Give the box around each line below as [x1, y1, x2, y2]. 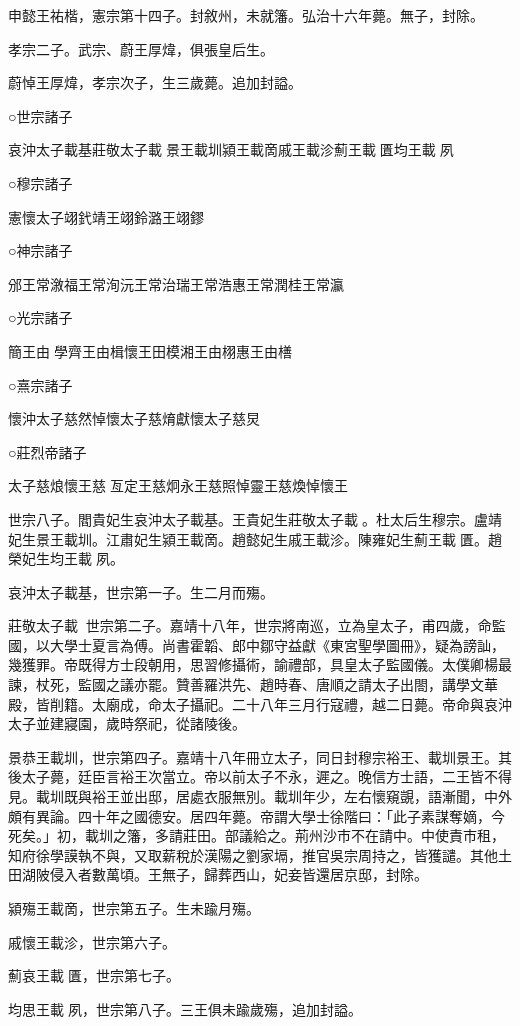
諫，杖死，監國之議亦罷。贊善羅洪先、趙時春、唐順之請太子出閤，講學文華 [8, 674, 498, 695]
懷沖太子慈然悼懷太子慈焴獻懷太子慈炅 [8, 408, 260, 429]
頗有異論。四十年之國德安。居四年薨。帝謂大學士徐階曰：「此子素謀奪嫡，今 [8, 805, 505, 826]
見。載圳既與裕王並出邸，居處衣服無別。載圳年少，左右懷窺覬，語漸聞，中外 [8, 786, 512, 807]
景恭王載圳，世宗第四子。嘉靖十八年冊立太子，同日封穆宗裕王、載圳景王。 [8, 746, 498, 767]
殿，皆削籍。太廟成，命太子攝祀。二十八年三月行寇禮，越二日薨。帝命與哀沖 [8, 693, 512, 714]
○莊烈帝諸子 [8, 441, 87, 462]
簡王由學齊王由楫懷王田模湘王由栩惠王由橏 [8, 340, 292, 361]
